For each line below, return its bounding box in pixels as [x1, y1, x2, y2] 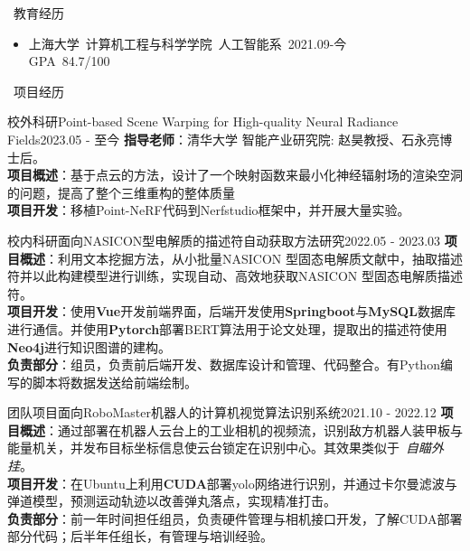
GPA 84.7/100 [28, 51, 110, 70]
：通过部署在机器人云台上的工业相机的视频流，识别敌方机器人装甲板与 [45, 420, 463, 439]
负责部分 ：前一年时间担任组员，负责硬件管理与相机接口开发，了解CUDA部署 [7, 509, 463, 528]
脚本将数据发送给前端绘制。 [32, 372, 197, 391]
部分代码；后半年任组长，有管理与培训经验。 [7, 527, 273, 546]
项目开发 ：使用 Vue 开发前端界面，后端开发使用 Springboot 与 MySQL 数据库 [7, 302, 456, 321]
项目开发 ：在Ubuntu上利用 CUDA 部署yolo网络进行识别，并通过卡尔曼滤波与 [7, 473, 457, 492]
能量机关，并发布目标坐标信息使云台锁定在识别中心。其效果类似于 [7, 438, 399, 457]
